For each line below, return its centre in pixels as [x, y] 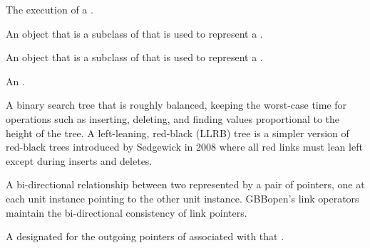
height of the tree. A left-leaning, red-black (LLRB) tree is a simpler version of [178, 133]
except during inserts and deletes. [79, 160]
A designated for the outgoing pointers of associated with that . [145, 236]
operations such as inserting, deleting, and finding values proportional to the [173, 118]
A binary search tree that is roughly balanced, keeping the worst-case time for [176, 105]
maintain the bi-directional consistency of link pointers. [127, 212]
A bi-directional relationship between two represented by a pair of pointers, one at [185, 184]
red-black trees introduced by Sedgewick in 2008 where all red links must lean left [184, 147]
